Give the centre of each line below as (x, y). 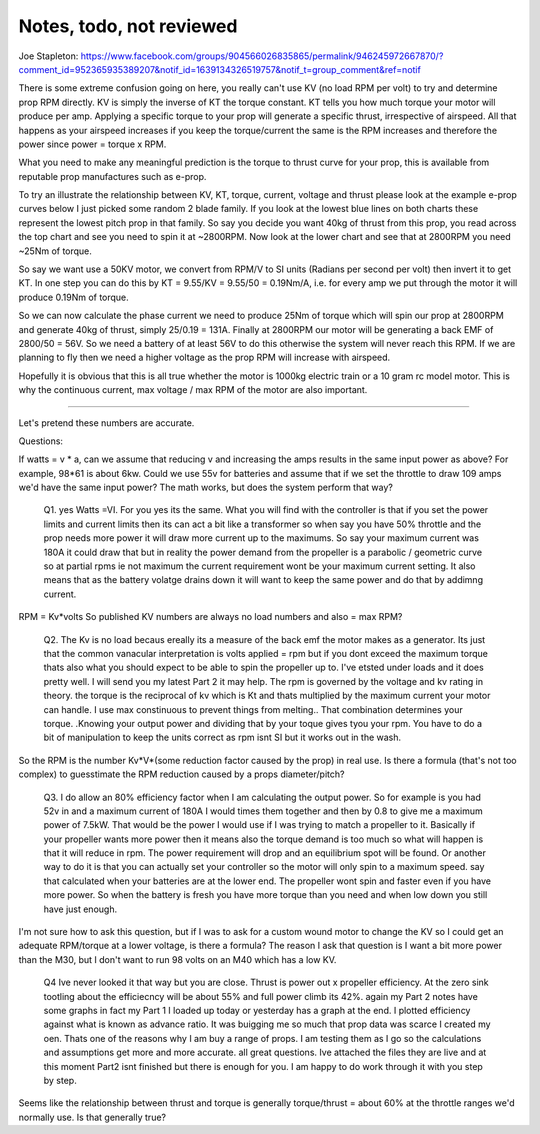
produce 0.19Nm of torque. (73, 297)
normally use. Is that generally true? (92, 1117)
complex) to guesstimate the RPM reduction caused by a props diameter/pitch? (181, 774)
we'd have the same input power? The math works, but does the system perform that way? (206, 487)
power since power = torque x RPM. (92, 144)
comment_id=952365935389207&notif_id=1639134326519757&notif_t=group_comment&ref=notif (220, 69)
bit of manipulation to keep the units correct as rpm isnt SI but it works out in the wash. (222, 737)
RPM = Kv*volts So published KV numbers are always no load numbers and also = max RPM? (210, 617)
